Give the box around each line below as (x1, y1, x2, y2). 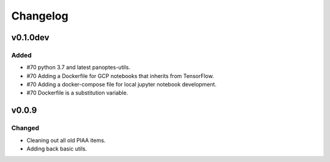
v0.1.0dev (11, 32, 50, 43)
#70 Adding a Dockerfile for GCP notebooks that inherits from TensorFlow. (26, 72, 214, 79)
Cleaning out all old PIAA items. (26, 136, 106, 144)
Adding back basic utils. (26, 145, 87, 152)
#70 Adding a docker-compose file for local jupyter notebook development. (26, 81, 217, 88)
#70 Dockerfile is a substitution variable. (26, 89, 128, 97)
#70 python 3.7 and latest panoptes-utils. (26, 64, 131, 71)
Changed (11, 124, 40, 132)
